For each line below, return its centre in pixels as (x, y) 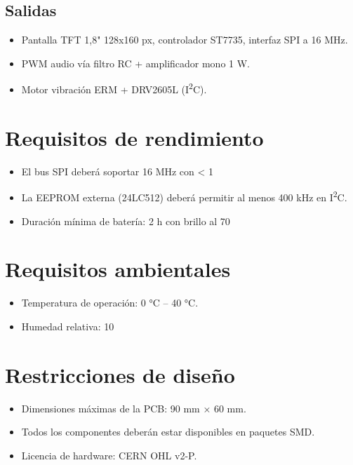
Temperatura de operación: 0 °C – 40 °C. (110, 303)
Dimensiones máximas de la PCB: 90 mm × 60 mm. (134, 408)
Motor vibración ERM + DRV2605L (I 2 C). (114, 88)
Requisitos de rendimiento (134, 137)
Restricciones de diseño (120, 374)
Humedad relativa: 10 (68, 326)
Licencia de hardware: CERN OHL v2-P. (109, 455)
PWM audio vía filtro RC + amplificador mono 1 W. (136, 63)
